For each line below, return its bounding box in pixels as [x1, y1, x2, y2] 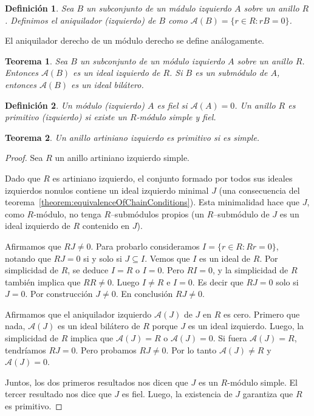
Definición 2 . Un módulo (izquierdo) [5, 98, 145, 111]
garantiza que [242, 387, 293, 400]
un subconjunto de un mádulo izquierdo [86, 2, 231, 14]
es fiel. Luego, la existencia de [121, 387, 233, 400]
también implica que [5, 275, 81, 288]
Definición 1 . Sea [5, 2, 74, 14]
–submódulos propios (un [111, 207, 205, 220]
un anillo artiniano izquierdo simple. [55, 151, 190, 164]
